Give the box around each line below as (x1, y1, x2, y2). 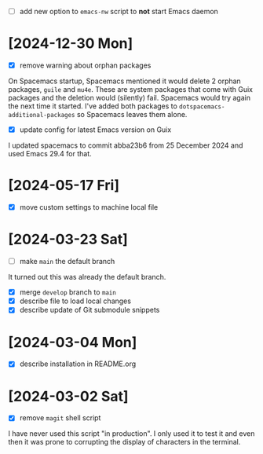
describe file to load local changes (19, 296, 132, 306)
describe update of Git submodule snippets (19, 306, 160, 315)
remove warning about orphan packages (19, 60, 152, 70)
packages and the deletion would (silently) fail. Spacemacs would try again (8, 93, 251, 103)
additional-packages (8, 112, 76, 119)
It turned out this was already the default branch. (8, 273, 166, 282)
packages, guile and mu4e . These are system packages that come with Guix (8, 85, 254, 94)
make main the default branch (19, 257, 115, 266)
